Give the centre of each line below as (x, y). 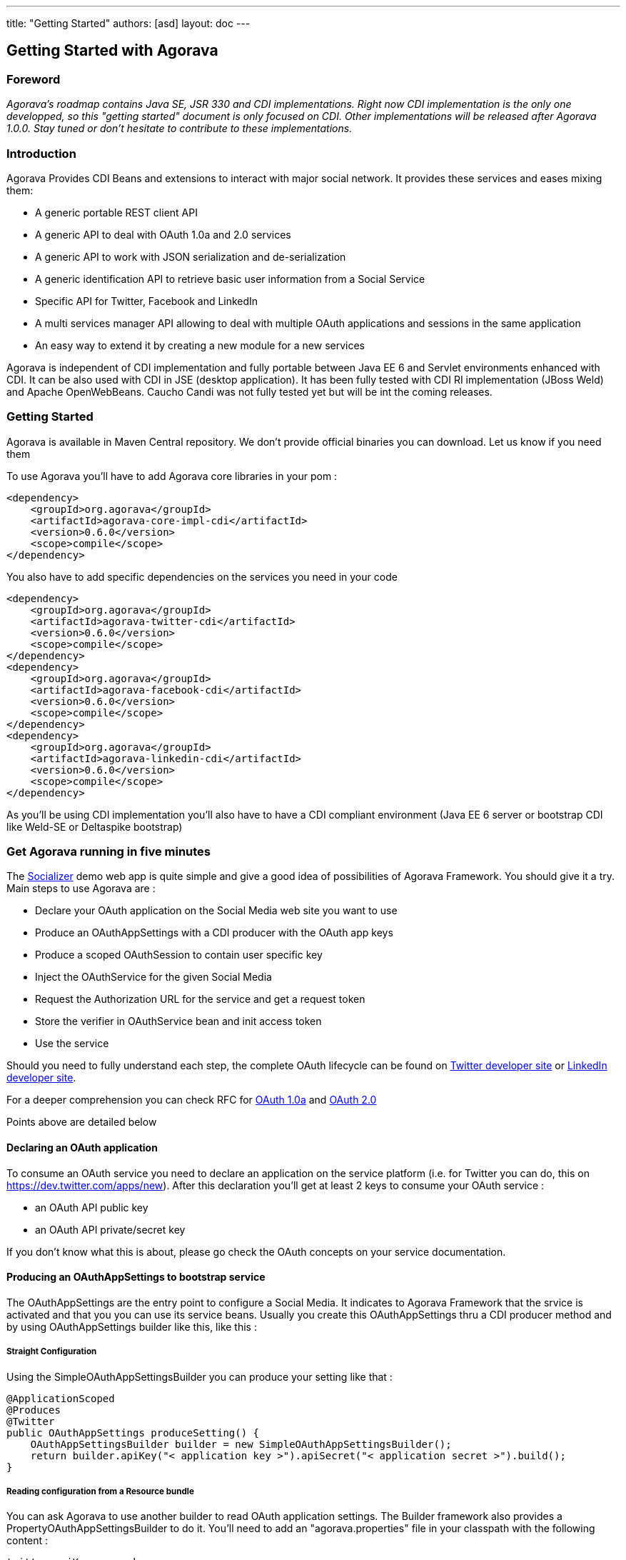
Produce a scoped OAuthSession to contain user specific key (179, 955)
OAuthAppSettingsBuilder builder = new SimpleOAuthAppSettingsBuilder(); (241, 1444)
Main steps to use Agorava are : (81, 889)
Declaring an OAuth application (82, 1148)
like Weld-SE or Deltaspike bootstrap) (95, 826)
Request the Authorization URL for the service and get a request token (200, 999)
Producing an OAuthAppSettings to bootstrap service (136, 1277)
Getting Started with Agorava (112, 51)
